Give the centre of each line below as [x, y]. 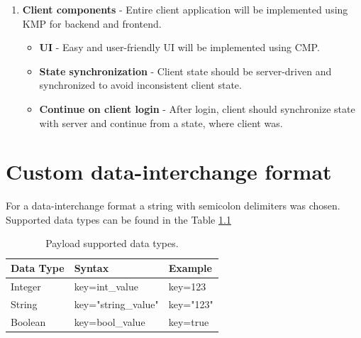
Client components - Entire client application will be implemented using [185, 9]
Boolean [28, 321]
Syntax [91, 268]
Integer [26, 286]
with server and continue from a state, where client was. [161, 122]
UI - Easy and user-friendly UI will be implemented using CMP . [179, 47]
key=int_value [106, 286]
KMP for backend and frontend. [92, 23]
